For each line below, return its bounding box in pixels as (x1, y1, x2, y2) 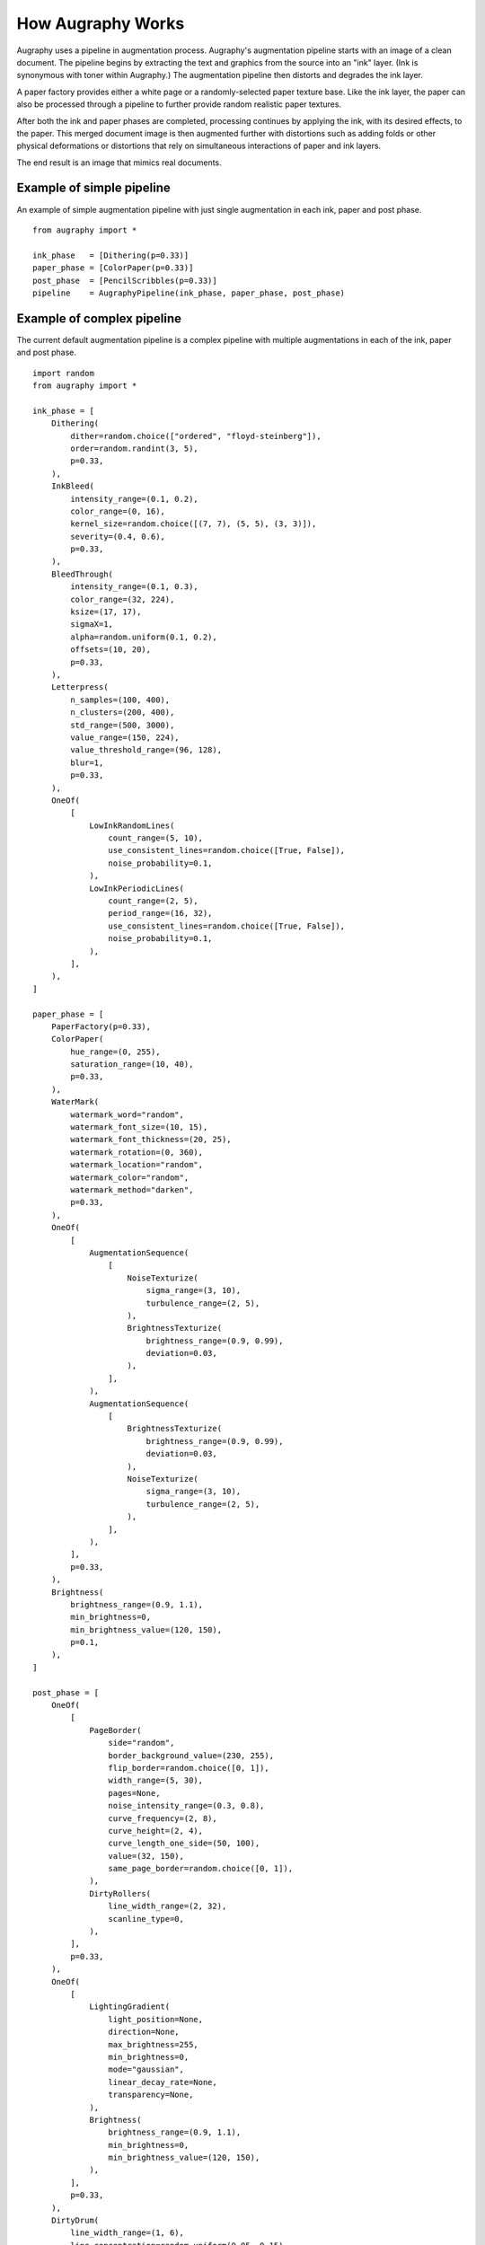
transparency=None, (108, 2090, 194, 2100)
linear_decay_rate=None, (108, 2077, 217, 2087)
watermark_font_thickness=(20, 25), (70, 1134, 233, 1145)
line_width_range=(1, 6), (70, 2228, 184, 2238)
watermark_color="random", (70, 1172, 190, 1183)
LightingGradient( (89, 2002, 171, 2012)
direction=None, (108, 2027, 180, 2038)
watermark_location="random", (70, 1159, 204, 1170)
